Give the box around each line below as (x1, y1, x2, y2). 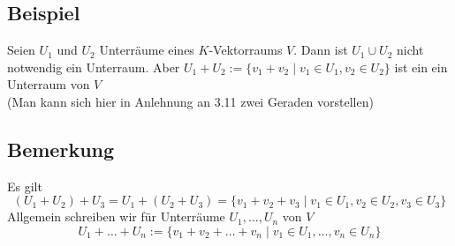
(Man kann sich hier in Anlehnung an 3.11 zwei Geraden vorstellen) (7, 92, 374, 110)
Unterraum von (7, 75, 90, 93)
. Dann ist (293, 41, 348, 59)
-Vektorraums (209, 41, 283, 59)
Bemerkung (7, 135, 115, 162)
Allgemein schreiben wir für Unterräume (7, 207, 225, 226)
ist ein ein (394, 57, 448, 76)
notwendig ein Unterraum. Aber (7, 57, 180, 76)
